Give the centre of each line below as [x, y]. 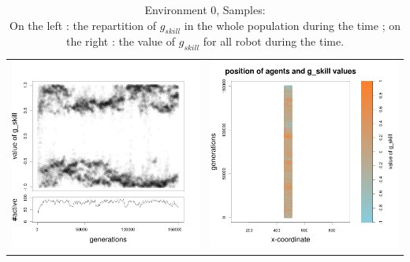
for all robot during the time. [274, 41]
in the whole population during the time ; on [292, 25]
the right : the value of [121, 41]
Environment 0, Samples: [205, 9]
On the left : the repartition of [83, 25]
